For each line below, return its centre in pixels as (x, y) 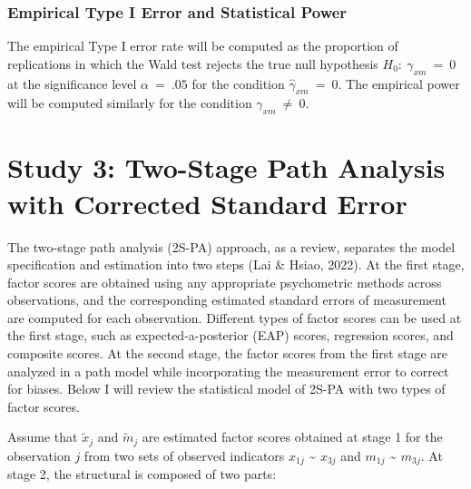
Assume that (43, 437)
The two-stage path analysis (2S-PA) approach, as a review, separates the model (231, 246)
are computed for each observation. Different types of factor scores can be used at (235, 317)
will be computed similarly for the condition (130, 103)
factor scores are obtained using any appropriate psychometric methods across (225, 282)
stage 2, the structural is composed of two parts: (142, 474)
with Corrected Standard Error (207, 203)
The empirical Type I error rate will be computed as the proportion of (203, 46)
